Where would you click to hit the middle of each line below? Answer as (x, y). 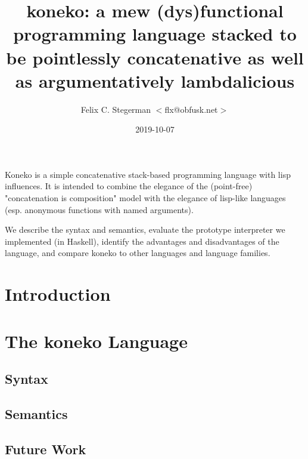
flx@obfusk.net (191, 109)
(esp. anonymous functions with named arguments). (99, 209)
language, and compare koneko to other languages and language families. (138, 253)
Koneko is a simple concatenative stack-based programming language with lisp (148, 174)
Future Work (46, 449)
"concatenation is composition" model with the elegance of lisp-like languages (145, 198)
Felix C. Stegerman (116, 109)
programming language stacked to (155, 34)
